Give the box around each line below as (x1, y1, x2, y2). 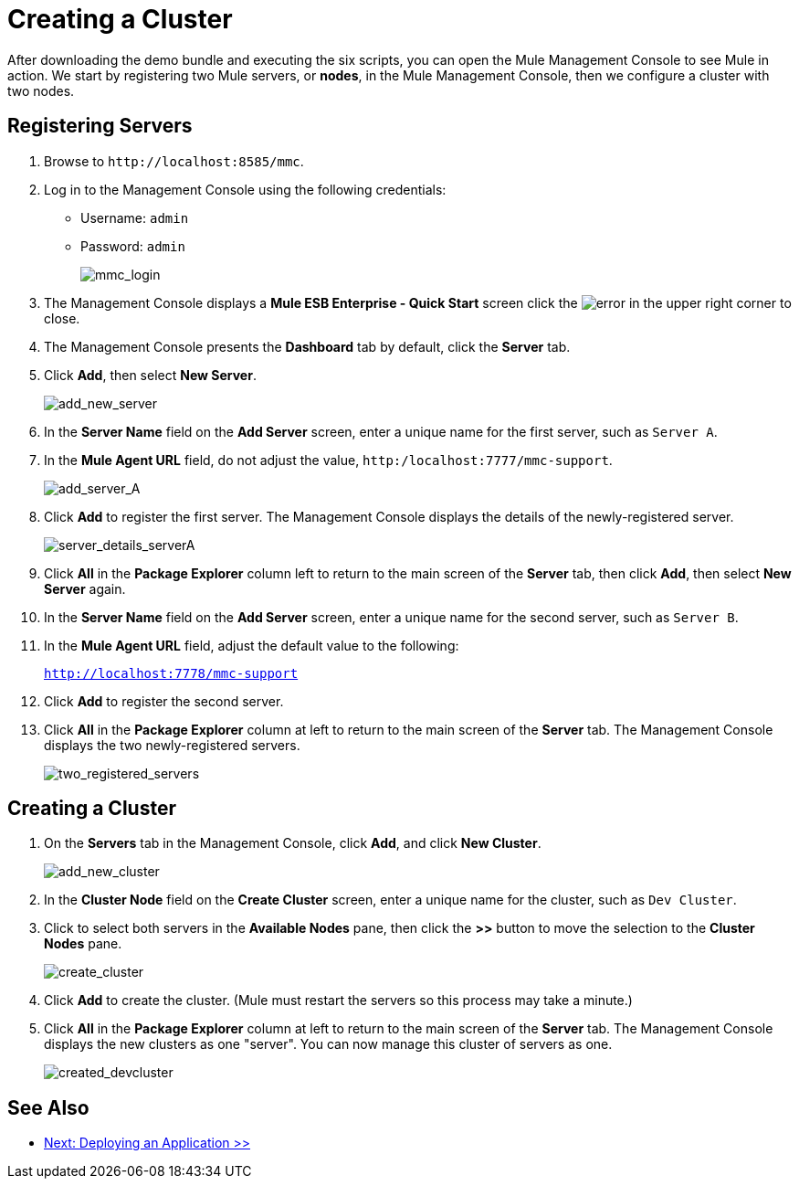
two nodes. (7, 82, 75, 99)
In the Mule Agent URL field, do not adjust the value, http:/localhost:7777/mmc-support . (44, 451, 613, 468)
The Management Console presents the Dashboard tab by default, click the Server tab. (44, 338, 571, 355)
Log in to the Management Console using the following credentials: (44, 181, 447, 197)
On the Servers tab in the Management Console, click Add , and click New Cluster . (44, 835, 541, 852)
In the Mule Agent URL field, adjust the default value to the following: (44, 637, 459, 653)
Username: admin (80, 209, 189, 226)
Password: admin (80, 238, 185, 254)
